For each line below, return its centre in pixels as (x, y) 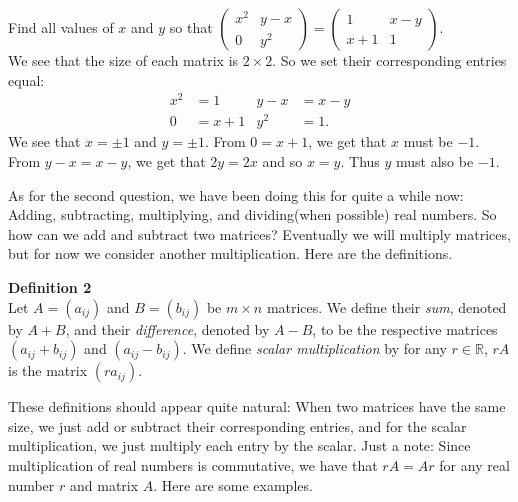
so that (191, 27)
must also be (435, 161)
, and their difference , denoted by (167, 328)
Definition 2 (50, 286)
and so (282, 161)
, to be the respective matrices (405, 328)
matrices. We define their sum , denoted (386, 306)
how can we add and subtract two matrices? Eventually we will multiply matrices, (259, 233)
